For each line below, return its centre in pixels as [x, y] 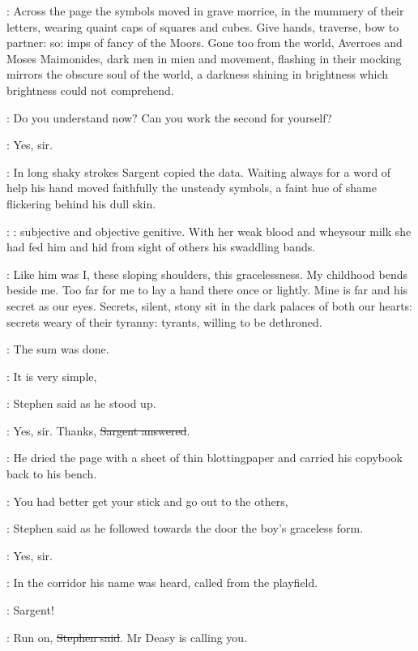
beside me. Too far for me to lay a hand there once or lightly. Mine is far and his [207, 290]
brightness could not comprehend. [90, 90]
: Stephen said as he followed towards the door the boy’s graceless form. [185, 528]
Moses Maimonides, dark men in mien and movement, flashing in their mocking [204, 58]
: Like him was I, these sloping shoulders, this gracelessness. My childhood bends [207, 274]
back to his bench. [52, 474]
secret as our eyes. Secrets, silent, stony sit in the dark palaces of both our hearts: [209, 305]
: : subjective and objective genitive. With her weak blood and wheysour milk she [209, 231]
